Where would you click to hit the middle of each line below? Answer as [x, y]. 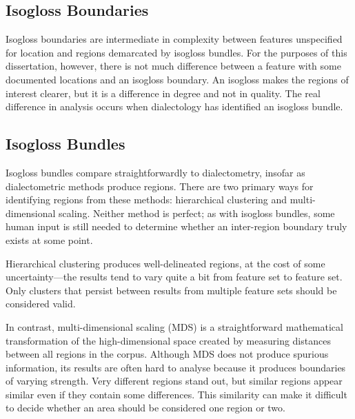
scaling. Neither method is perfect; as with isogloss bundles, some [197, 213]
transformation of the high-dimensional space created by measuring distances [168, 340]
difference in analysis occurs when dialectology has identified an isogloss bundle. [174, 106]
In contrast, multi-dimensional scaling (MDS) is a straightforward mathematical [174, 326]
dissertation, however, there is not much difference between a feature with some [173, 66]
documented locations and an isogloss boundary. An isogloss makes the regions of [177, 79]
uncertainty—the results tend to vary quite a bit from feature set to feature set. [174, 277]
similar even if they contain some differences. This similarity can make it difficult [176, 394]
